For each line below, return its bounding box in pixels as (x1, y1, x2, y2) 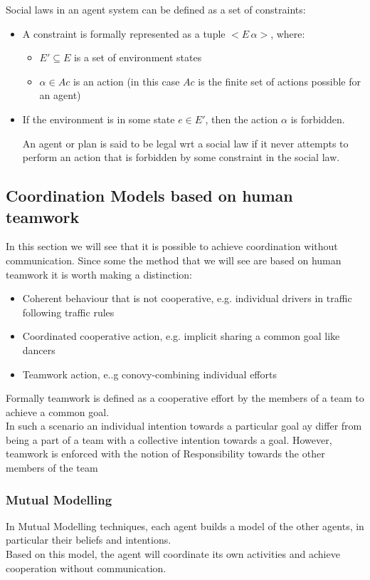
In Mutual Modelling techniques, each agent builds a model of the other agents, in (6, 518, 364, 533)
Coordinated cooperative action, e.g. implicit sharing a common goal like (22, 328, 340, 343)
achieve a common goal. (6, 404, 110, 419)
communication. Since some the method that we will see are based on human (6, 252, 342, 267)
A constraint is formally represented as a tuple (22, 26, 226, 41)
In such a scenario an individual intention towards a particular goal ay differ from (6, 418, 362, 433)
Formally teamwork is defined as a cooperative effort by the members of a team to (6, 390, 364, 405)
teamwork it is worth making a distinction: (6, 266, 192, 281)
